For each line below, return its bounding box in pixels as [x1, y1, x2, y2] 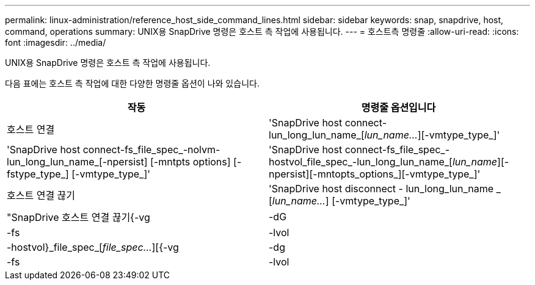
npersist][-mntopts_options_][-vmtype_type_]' [269, 168, 481, 180]
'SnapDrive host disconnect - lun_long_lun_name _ [269, 182, 501, 195]
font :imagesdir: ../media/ [5, 37, 106, 48]
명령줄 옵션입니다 [361, 101, 436, 114]
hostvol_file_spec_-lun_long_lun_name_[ [269, 156, 453, 168]
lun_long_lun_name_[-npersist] [7, 156, 148, 168]
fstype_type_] [7, 168, 69, 180]
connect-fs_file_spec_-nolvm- [82, 143, 220, 156]
